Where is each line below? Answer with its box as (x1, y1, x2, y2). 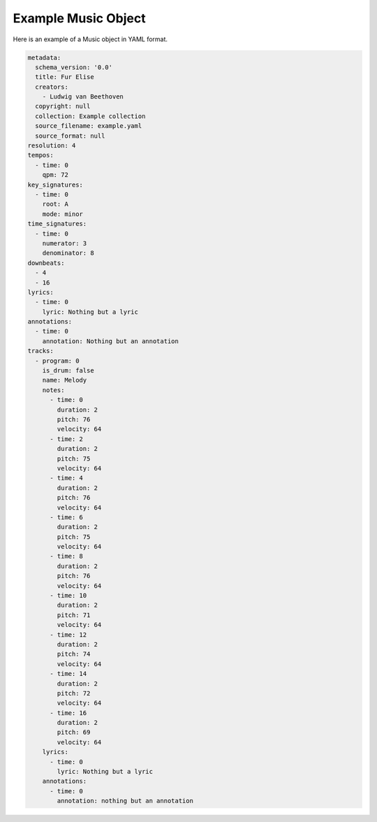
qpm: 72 (42, 171, 69, 179)
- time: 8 (50, 552, 84, 561)
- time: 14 (50, 670, 87, 678)
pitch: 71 (57, 611, 91, 619)
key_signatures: (27, 180, 84, 189)
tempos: (27, 151, 54, 159)
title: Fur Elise (35, 73, 94, 81)
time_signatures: (27, 220, 87, 228)
